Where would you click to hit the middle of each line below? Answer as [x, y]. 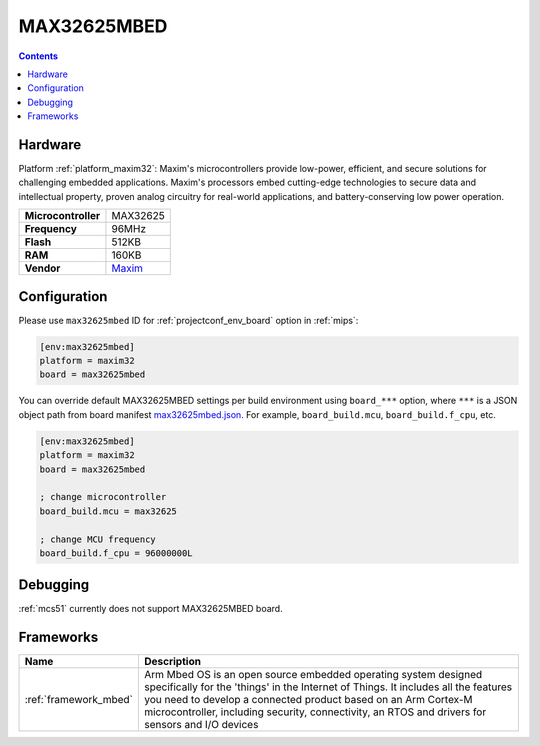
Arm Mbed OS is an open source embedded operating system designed [313, 675]
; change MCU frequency [98, 539]
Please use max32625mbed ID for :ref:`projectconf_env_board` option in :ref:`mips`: [188, 320]
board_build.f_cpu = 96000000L [116, 553]
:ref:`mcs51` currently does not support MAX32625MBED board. [151, 609]
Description [172, 662]
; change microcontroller [103, 497]
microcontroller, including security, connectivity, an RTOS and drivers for [315, 712]
